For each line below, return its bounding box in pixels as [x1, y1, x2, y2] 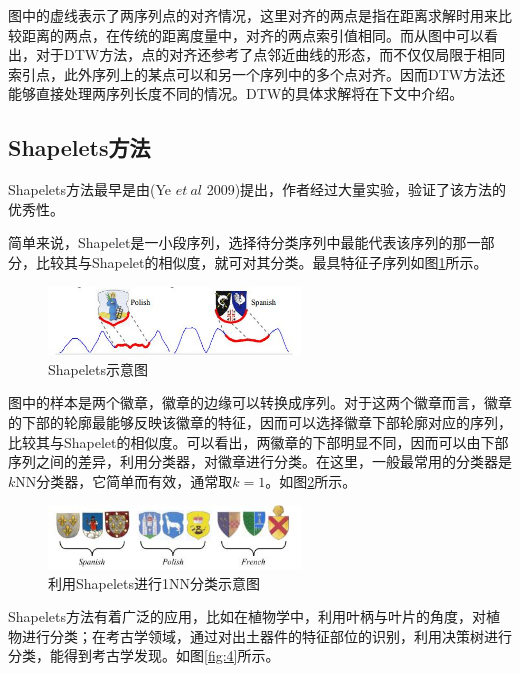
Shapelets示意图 [48, 358, 149, 379]
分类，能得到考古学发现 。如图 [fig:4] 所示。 [8, 645, 280, 666]
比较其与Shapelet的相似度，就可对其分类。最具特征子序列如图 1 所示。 [35, 251, 488, 272]
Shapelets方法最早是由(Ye [8, 179, 172, 200]
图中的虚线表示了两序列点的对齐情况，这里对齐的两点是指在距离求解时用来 [8, 5, 498, 25]
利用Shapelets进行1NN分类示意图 [48, 572, 261, 593]
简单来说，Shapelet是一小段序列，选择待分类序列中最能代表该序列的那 [8, 232, 467, 253]
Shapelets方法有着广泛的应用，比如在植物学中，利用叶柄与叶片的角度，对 [8, 606, 487, 627]
